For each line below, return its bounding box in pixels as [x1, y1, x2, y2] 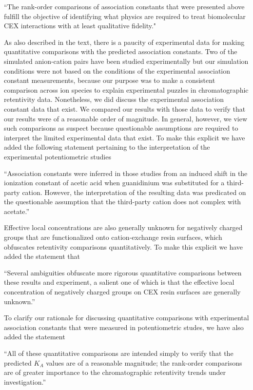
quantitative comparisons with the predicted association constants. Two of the [4, 46, 237, 57]
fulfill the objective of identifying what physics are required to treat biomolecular [4, 11, 246, 21]
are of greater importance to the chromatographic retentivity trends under [4, 367, 226, 377]
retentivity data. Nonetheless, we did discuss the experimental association [4, 94, 224, 104]
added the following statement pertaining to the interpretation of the [4, 142, 210, 152]
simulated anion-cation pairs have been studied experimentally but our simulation [4, 56, 249, 66]
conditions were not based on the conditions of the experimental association [4, 65, 231, 76]
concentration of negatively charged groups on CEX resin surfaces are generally [4, 287, 241, 297]
